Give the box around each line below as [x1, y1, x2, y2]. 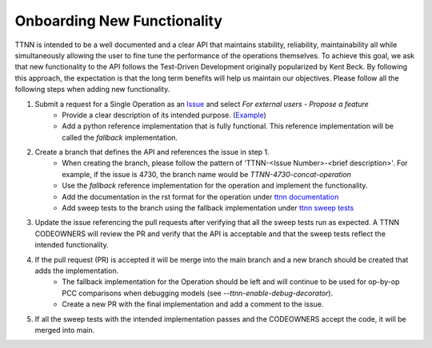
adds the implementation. [34, 266, 119, 275]
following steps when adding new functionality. [14, 85, 170, 94]
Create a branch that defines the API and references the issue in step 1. [34, 148, 270, 157]
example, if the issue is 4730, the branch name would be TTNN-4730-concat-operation [62, 169, 352, 179]
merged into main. [34, 325, 95, 334]
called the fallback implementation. [62, 132, 178, 142]
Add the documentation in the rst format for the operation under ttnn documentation [62, 192, 339, 201]
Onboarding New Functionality [14, 12, 223, 30]
